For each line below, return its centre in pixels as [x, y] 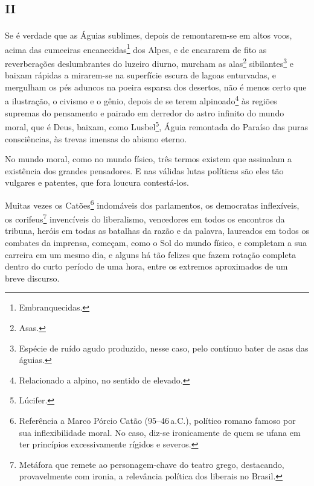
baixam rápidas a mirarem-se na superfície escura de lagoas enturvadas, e [141, 75]
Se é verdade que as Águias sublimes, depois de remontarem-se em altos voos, [149, 35]
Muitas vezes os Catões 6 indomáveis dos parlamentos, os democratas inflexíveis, [152, 204]
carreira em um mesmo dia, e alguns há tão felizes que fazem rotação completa [151, 254]
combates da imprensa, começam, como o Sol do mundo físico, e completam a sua [156, 242]
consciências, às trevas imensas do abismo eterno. [96, 138]
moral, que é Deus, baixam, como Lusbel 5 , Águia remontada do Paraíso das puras [157, 126]
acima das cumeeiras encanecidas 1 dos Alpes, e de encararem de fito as [136, 48]
